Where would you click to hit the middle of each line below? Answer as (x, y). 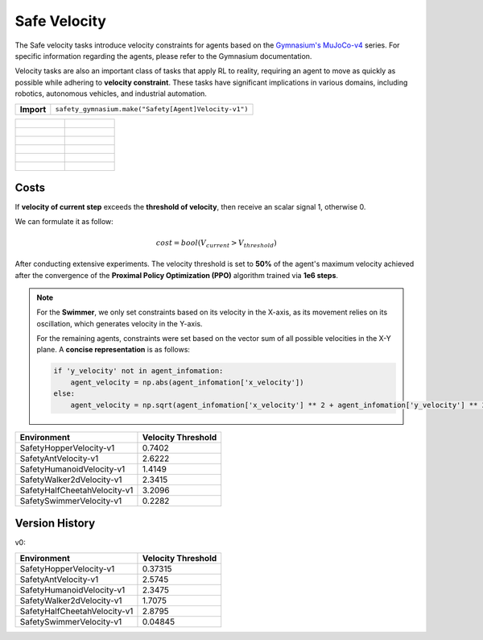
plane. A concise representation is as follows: (114, 350)
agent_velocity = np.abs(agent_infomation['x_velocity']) (187, 382)
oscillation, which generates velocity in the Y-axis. (120, 323)
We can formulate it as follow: (64, 222)
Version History (55, 524)
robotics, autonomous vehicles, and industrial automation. (111, 94)
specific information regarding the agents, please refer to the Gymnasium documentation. (163, 56)
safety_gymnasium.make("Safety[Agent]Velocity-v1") (152, 109)
